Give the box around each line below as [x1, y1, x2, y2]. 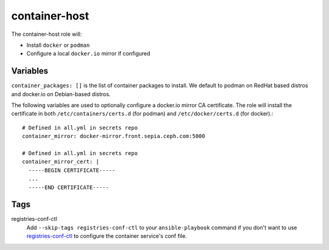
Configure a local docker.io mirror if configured [26, 50, 150, 57]
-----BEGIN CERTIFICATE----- [28, 167, 116, 173]
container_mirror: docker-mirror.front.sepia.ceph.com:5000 [22, 133, 205, 140]
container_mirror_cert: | [22, 158, 100, 165]
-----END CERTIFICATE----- [28, 184, 109, 191]
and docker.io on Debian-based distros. [11, 90, 111, 97]
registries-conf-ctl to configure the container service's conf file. [26, 232, 187, 240]
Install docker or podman [26, 41, 90, 49]
